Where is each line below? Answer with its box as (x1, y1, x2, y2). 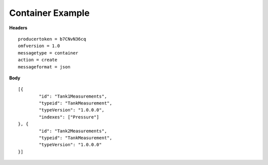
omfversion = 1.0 (18, 43, 60, 49)
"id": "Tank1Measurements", (39, 93, 107, 99)
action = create (18, 57, 58, 63)
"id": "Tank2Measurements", (39, 128, 107, 134)
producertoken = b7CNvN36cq (18, 36, 86, 42)
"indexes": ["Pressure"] (39, 114, 99, 120)
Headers (9, 25, 27, 31)
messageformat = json (18, 64, 70, 69)
